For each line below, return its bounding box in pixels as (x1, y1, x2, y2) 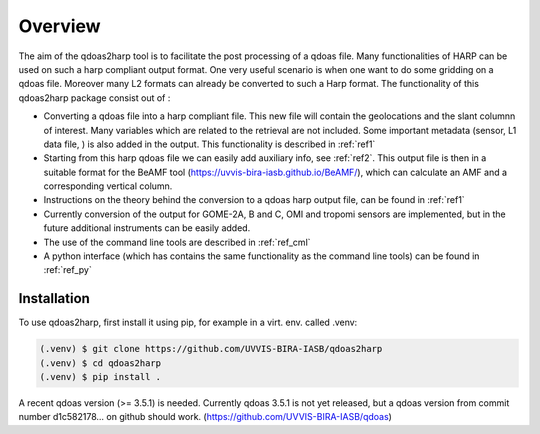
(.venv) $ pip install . (39, 371, 162, 383)
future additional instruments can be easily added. (43, 222, 251, 234)
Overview (18, 15, 101, 37)
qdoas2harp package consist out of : (18, 91, 171, 104)
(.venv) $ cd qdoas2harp (39, 357, 162, 369)
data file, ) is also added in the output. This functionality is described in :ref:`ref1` (43, 138, 376, 150)
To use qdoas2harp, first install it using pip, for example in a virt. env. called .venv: (18, 316, 358, 329)
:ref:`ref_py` (43, 264, 92, 276)
